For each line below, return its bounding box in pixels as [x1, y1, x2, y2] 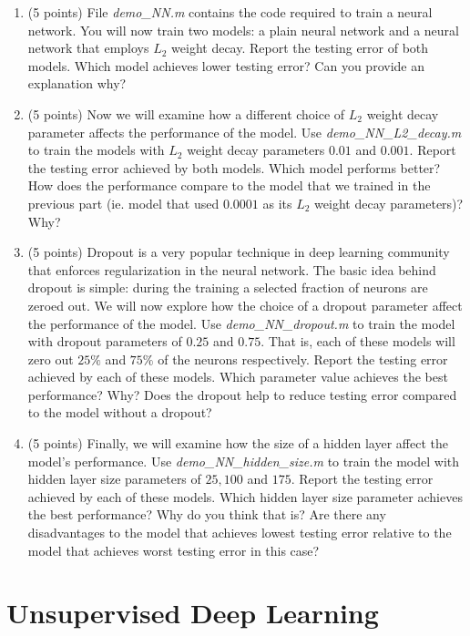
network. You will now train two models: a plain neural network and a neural [27, 20, 459, 39]
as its [262, 193, 292, 212]
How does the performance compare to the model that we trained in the [27, 176, 431, 195]
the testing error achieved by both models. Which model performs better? [27, 158, 441, 177]
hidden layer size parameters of [27, 469, 201, 488]
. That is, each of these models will [261, 332, 455, 351]
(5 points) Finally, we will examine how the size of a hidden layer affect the [27, 434, 448, 453]
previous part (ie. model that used [27, 193, 220, 212]
